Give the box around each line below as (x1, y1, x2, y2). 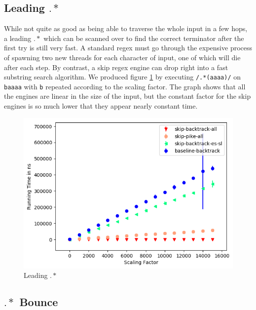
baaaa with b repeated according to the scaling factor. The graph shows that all (4, 81, 246, 91)
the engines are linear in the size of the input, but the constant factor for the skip (4, 91, 251, 101)
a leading (4, 33, 32, 43)
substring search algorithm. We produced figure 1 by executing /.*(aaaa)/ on (4, 72, 241, 82)
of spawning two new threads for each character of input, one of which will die (4, 52, 241, 62)
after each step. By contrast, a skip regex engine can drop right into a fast (4, 62, 228, 72)
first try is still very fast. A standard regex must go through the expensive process (4, 42, 253, 53)
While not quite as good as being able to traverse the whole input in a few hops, (4, 23, 248, 34)
